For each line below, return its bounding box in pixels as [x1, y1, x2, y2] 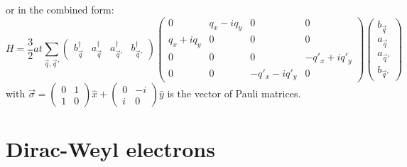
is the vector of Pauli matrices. [167, 86, 301, 101]
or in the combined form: [6, 2, 114, 16]
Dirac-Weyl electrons [6, 134, 215, 163]
